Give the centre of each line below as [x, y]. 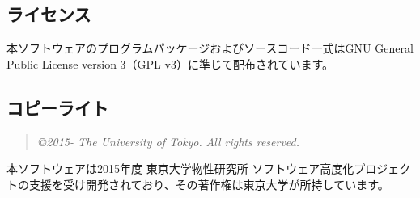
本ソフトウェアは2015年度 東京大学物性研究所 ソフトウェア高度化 [180, 169]
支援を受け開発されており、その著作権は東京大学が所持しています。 [209, 184]
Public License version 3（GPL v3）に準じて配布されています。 [170, 63]
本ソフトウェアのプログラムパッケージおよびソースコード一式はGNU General [210, 48]
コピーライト [57, 107]
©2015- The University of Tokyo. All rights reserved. [169, 141]
